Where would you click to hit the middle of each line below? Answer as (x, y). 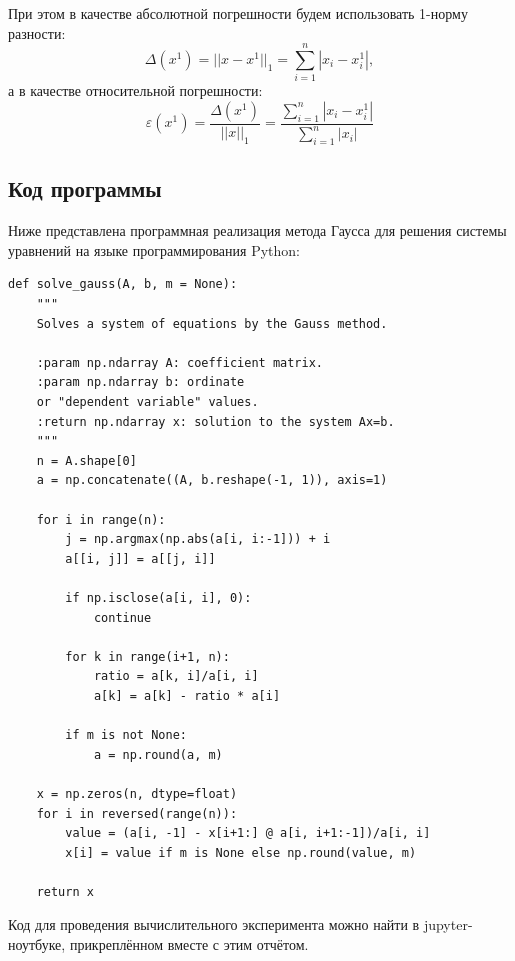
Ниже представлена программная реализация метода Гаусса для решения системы (257, 230)
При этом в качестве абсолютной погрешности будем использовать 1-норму (238, 13)
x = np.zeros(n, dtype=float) (137, 793)
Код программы (85, 188)
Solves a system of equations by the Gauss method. (212, 323)
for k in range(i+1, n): (147, 656)
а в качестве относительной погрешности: (135, 90)
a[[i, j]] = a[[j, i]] (140, 558)
